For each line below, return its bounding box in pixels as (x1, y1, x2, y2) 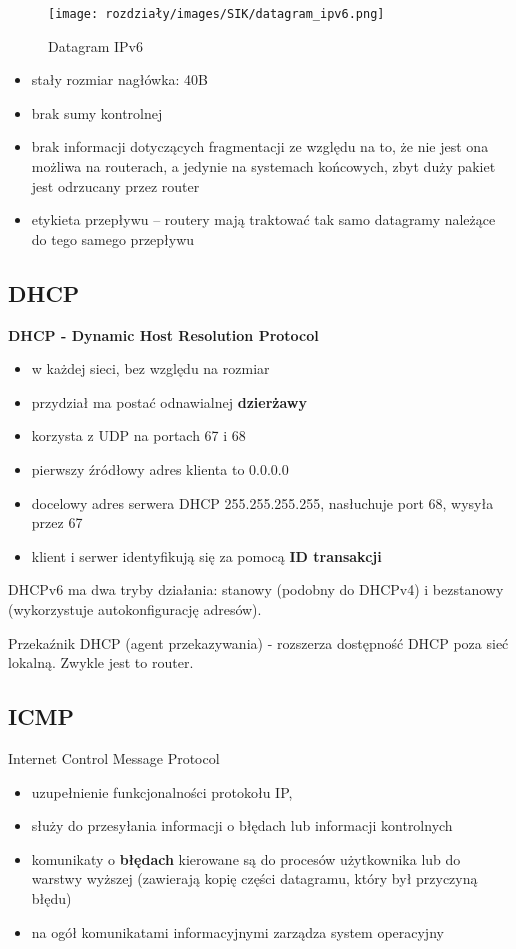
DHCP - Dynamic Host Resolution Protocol (8, 324, 319, 345)
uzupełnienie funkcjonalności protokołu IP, (31, 781, 293, 802)
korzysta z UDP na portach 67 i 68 (31, 425, 246, 446)
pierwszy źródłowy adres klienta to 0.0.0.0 (31, 458, 289, 479)
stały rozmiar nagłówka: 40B (31, 69, 208, 90)
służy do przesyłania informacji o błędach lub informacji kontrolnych (31, 815, 453, 836)
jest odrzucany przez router (31, 175, 200, 196)
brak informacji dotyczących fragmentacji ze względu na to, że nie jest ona (31, 136, 489, 157)
